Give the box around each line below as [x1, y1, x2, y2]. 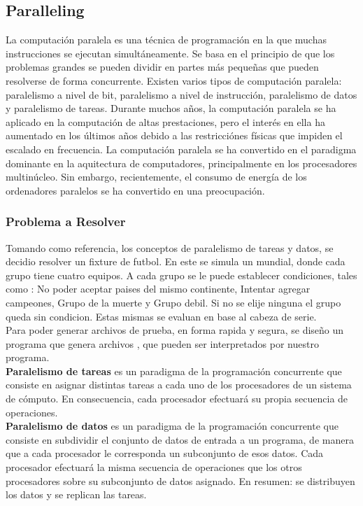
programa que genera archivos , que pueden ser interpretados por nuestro [6, 336, 319, 351]
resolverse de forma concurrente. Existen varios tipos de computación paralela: [6, 73, 342, 87]
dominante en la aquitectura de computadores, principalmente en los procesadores [6, 155, 357, 170]
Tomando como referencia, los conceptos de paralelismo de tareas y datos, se [6, 240, 334, 255]
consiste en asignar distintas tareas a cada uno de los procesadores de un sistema [6, 377, 352, 392]
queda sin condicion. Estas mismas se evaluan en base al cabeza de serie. [6, 309, 317, 323]
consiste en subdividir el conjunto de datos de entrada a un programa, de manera [6, 432, 354, 447]
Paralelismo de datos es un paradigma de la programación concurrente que [6, 419, 339, 433]
